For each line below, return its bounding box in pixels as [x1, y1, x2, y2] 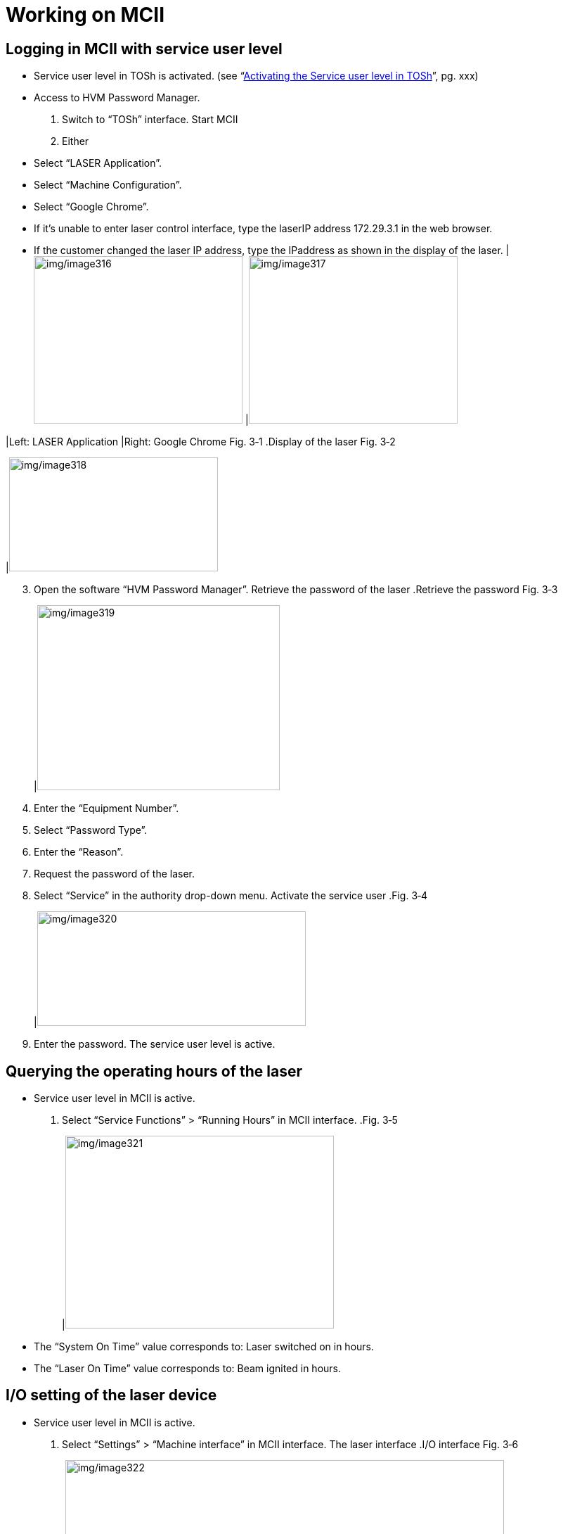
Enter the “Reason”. [34, 846, 124, 858]
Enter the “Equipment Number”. [34, 802, 179, 815]
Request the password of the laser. [34, 868, 195, 880]
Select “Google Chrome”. [34, 201, 149, 213]
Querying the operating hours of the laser [6, 1062, 303, 1080]
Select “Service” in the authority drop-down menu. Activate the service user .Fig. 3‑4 [34, 889, 428, 902]
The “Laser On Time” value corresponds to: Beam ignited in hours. [34, 1362, 342, 1375]
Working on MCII [6, 3, 165, 27]
